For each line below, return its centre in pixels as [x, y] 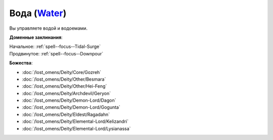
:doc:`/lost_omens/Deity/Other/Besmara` [64, 79]
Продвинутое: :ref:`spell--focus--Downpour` [56, 53]
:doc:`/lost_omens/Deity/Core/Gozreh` [62, 72]
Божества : [21, 63]
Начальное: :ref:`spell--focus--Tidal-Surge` [55, 47]
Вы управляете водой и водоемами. [49, 28]
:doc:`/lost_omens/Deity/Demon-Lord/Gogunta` [71, 107]
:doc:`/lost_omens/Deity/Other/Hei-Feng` [64, 86]
